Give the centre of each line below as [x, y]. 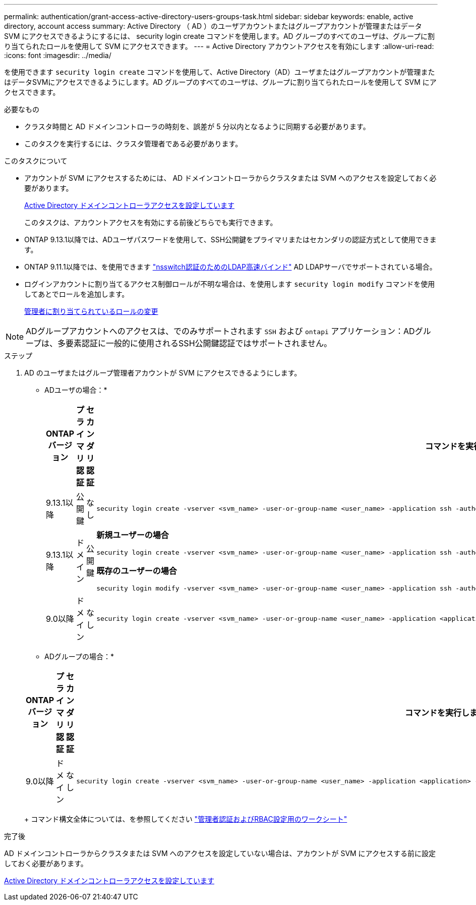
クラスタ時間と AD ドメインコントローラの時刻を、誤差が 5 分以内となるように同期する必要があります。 [197, 126]
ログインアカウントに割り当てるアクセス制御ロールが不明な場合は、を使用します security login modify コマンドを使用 [230, 284]
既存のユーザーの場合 [137, 571]
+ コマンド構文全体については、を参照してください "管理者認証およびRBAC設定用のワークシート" [186, 819]
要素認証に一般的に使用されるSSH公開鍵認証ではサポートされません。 [199, 343]
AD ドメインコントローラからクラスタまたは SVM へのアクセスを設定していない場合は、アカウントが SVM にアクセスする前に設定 [220, 853]
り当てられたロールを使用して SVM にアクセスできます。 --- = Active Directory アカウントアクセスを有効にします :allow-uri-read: [219, 46]
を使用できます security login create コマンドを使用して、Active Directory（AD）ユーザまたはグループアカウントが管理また [220, 72]
